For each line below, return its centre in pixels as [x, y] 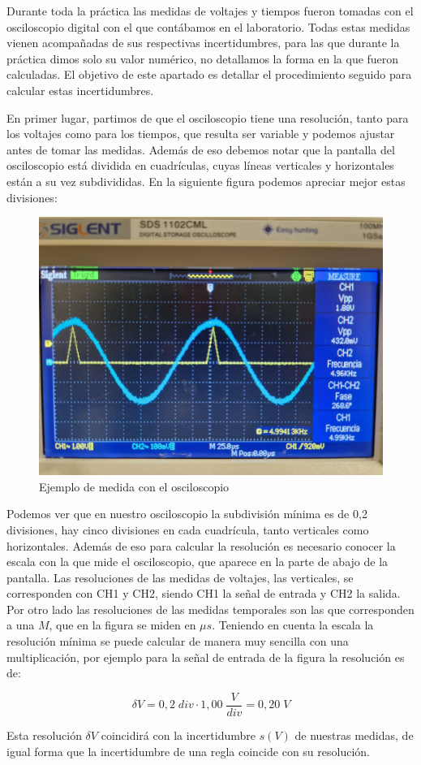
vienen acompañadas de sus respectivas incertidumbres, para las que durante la [203, 43]
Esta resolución [44, 735]
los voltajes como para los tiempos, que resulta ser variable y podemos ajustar [201, 134]
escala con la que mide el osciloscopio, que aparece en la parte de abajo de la [198, 562]
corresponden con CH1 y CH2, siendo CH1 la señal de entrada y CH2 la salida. [204, 593]
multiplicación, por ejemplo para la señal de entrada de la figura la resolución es [206, 657]
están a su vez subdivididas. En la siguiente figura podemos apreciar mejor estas [206, 181]
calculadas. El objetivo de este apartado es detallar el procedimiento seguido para [209, 74]
